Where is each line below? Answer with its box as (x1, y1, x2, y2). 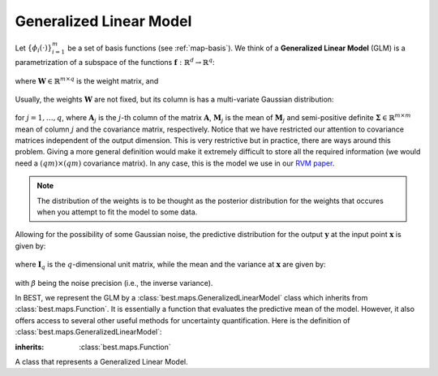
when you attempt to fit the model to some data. (36, 207, 198, 217)
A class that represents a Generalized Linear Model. (15, 357, 188, 366)
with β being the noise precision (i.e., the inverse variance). (15, 278, 213, 287)
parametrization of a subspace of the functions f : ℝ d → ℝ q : (15, 57, 215, 67)
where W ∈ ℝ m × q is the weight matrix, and (15, 75, 159, 85)
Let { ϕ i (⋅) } (15, 43, 53, 54)
